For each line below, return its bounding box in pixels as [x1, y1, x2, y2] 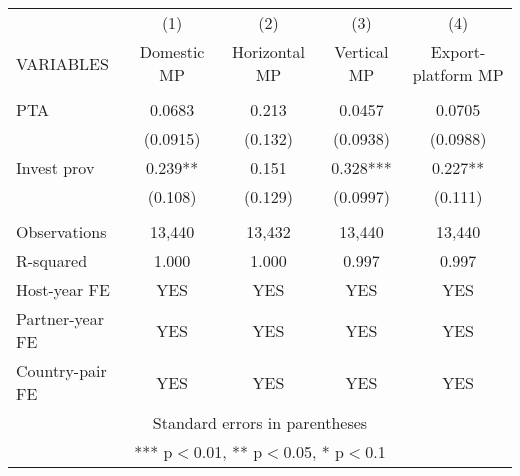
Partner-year [16, 307, 104, 330]
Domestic [139, 40, 205, 63]
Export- [430, 40, 486, 63]
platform [412, 63, 473, 86]
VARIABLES [16, 51, 109, 75]
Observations [16, 220, 107, 243]
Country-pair [16, 359, 107, 382]
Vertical [334, 40, 389, 63]
